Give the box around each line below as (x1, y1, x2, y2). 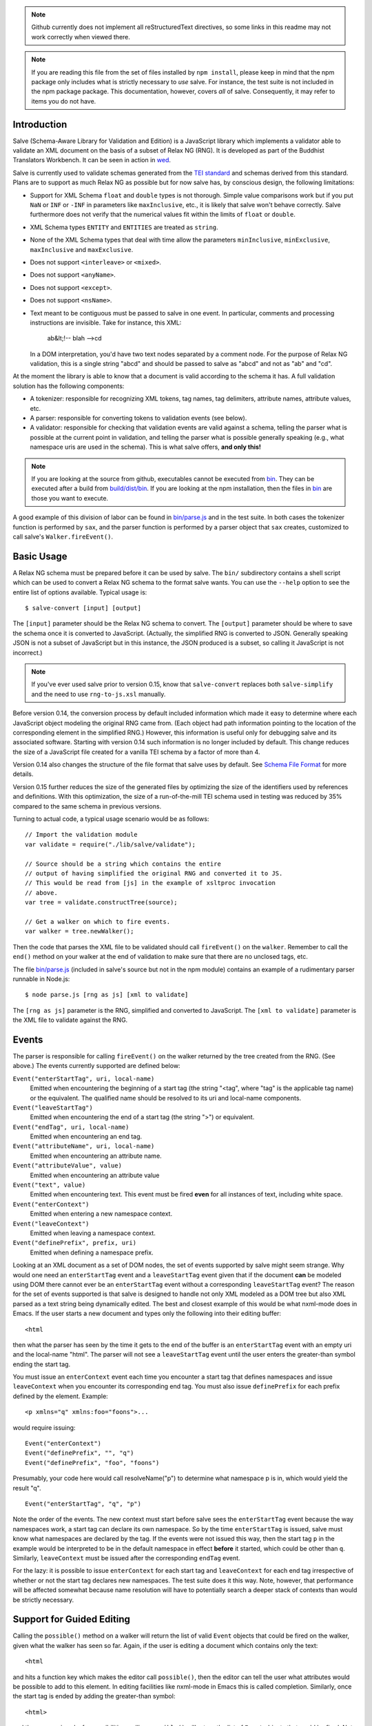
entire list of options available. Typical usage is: (12, 588, 147, 597)
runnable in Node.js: (12, 974, 70, 983)
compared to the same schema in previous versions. (12, 802, 162, 811)
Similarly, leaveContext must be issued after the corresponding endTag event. (12, 1553, 240, 1562)
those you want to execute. (31, 494, 109, 502)
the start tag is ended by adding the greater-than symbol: (12, 1692, 176, 1700)
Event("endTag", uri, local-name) (12, 1123, 130, 1131)
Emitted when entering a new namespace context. (30, 1210, 172, 1218)
